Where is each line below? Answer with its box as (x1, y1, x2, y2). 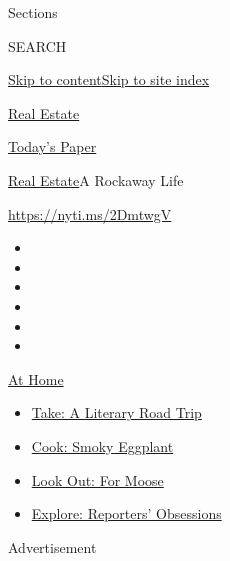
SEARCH (8, 35, 67, 56)
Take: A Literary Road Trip (31, 402, 202, 423)
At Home (8, 368, 64, 389)
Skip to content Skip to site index (8, 69, 210, 90)
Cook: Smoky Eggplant (31, 435, 174, 456)
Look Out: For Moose (31, 469, 164, 490)
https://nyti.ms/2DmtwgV (8, 203, 172, 224)
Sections (8, 2, 58, 22)
